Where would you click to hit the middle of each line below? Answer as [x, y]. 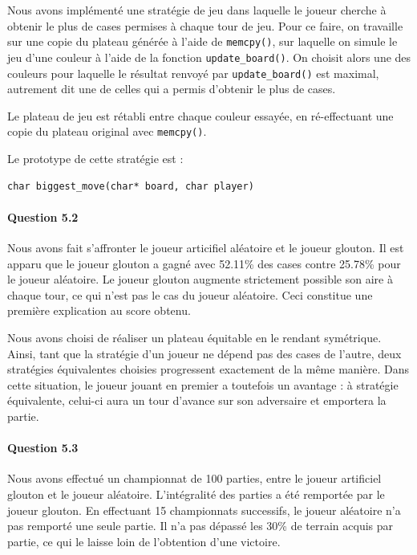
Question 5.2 [43, 216]
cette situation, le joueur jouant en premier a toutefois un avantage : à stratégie [203, 384]
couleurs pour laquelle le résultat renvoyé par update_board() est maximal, [193, 73]
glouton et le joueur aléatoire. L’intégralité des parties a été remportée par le [196, 494]
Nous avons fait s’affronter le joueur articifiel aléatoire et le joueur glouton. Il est [206, 247]
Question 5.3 [43, 448]
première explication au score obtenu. [99, 310]
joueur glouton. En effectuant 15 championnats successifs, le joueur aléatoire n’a [204, 510]
